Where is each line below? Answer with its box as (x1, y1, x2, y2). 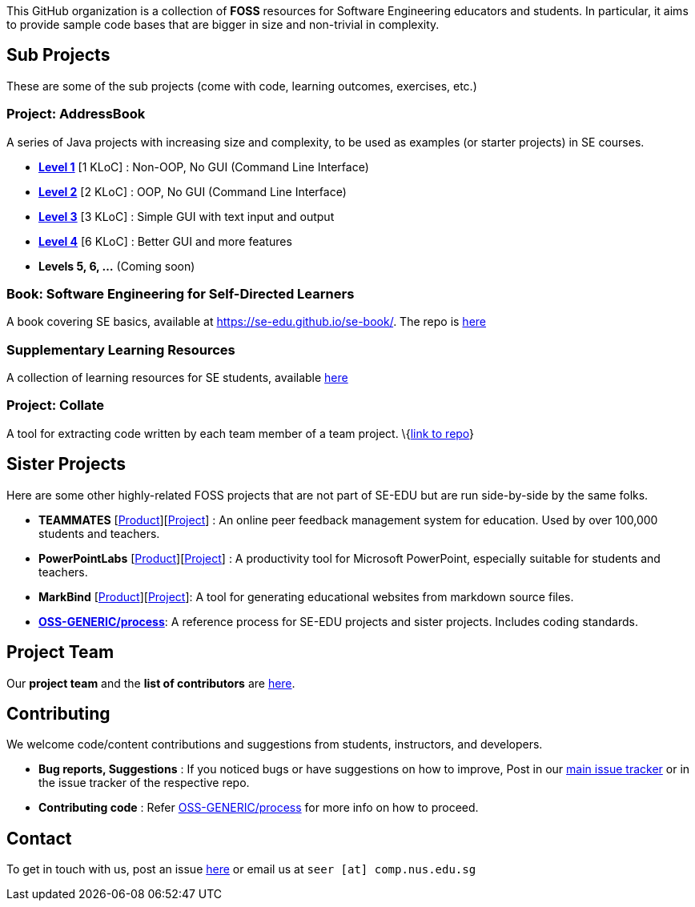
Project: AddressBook (6, 106, 146, 122)
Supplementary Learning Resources (6, 341, 235, 358)
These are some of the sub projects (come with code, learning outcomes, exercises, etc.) (6, 78, 477, 93)
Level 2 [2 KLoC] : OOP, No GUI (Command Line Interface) (38, 184, 347, 199)
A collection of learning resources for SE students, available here (6, 371, 348, 385)
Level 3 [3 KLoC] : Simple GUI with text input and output (38, 209, 335, 223)
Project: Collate (6, 397, 105, 414)
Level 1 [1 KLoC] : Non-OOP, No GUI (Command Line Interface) (38, 159, 369, 174)
